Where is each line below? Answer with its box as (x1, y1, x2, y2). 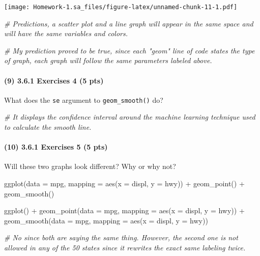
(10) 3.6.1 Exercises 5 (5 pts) (4, 141, 108, 152)
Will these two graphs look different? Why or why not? (4, 161, 176, 172)
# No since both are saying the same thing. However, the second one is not (4, 232, 238, 243)
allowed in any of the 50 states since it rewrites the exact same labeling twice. (4, 242, 246, 253)
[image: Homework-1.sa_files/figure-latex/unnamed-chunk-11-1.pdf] (4, 4, 238, 11)
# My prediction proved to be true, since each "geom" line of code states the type (4, 45, 255, 55)
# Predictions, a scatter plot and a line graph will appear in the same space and (4, 18, 253, 29)
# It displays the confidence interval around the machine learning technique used (4, 111, 255, 122)
